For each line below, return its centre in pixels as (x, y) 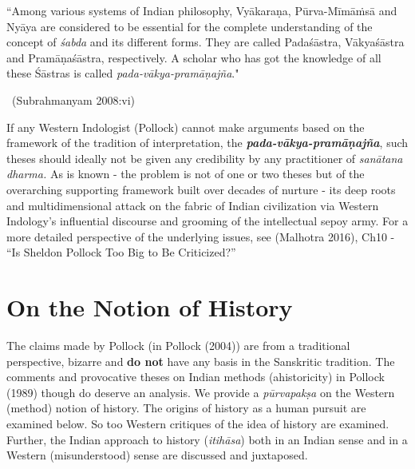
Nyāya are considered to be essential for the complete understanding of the (190, 26)
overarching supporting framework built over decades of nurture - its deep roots (201, 189)
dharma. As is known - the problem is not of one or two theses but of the (186, 174)
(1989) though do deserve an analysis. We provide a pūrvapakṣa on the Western (201, 392)
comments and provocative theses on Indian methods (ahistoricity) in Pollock (196, 377)
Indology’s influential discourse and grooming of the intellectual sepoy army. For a (207, 221)
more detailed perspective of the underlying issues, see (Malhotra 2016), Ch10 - (201, 236)
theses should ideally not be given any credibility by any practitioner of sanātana (205, 158)
